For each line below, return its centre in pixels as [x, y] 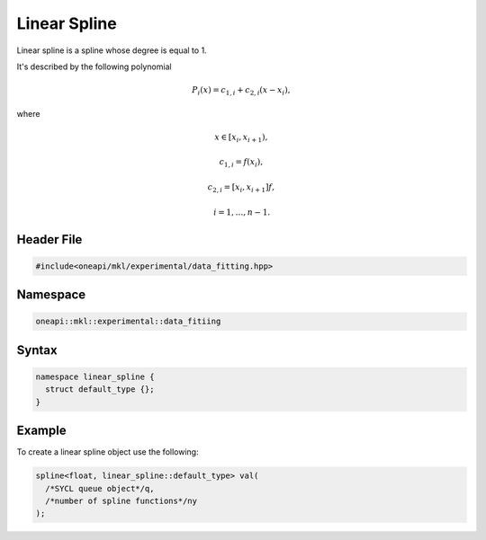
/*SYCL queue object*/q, [100, 488]
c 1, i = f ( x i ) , [241, 164]
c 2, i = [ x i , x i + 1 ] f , [241, 188]
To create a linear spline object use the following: [108, 452]
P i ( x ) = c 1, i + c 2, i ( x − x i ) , [241, 91]
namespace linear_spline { [95, 376]
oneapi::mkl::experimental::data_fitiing [128, 322]
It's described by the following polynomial [94, 66]
